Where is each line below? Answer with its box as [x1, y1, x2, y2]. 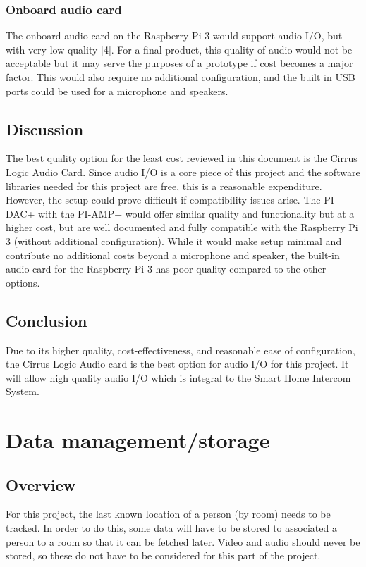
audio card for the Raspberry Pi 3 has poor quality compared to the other [6, 261, 327, 276]
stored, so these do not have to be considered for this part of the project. [6, 548, 321, 563]
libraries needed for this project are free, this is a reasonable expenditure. [6, 178, 322, 193]
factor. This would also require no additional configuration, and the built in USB [6, 70, 355, 84]
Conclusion [6, 309, 87, 331]
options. [6, 275, 40, 289]
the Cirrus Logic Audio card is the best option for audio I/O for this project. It [6, 356, 349, 371]
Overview [6, 473, 76, 495]
